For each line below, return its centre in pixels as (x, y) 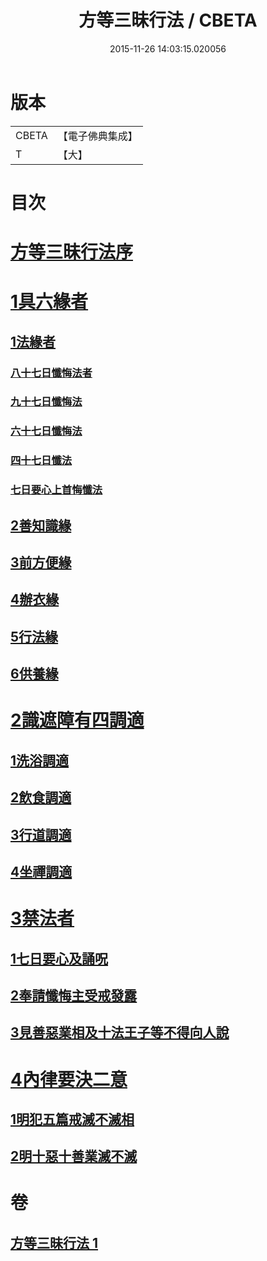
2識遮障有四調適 (77, 720)
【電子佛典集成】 (97, 136)
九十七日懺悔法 (46, 402)
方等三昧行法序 (72, 252)
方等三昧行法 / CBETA (168, 20)
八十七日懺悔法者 (51, 373)
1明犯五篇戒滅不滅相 (72, 1119)
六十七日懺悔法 (46, 431)
